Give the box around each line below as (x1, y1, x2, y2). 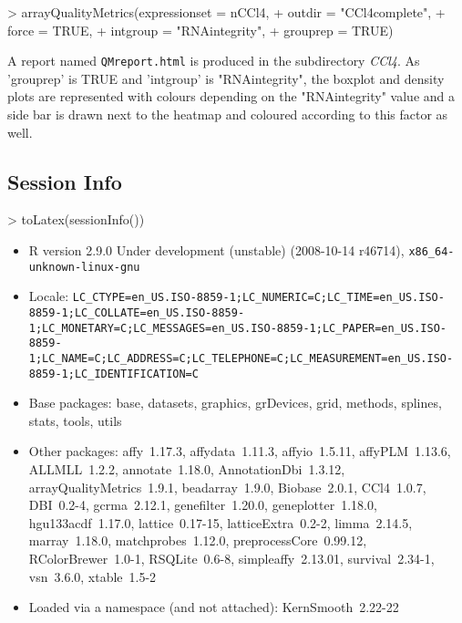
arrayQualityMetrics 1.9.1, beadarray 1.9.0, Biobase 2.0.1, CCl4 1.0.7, (28, 477, 426, 496)
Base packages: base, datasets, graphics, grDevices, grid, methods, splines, (28, 393, 442, 412)
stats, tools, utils (28, 410, 122, 430)
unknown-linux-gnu (28, 260, 140, 274)
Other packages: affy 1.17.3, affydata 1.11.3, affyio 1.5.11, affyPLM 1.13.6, (28, 441, 451, 461)
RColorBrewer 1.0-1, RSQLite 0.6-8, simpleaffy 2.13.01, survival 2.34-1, (28, 549, 435, 568)
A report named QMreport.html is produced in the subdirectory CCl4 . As (7, 51, 420, 70)
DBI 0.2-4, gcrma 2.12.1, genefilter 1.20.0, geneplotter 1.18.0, (28, 495, 377, 514)
